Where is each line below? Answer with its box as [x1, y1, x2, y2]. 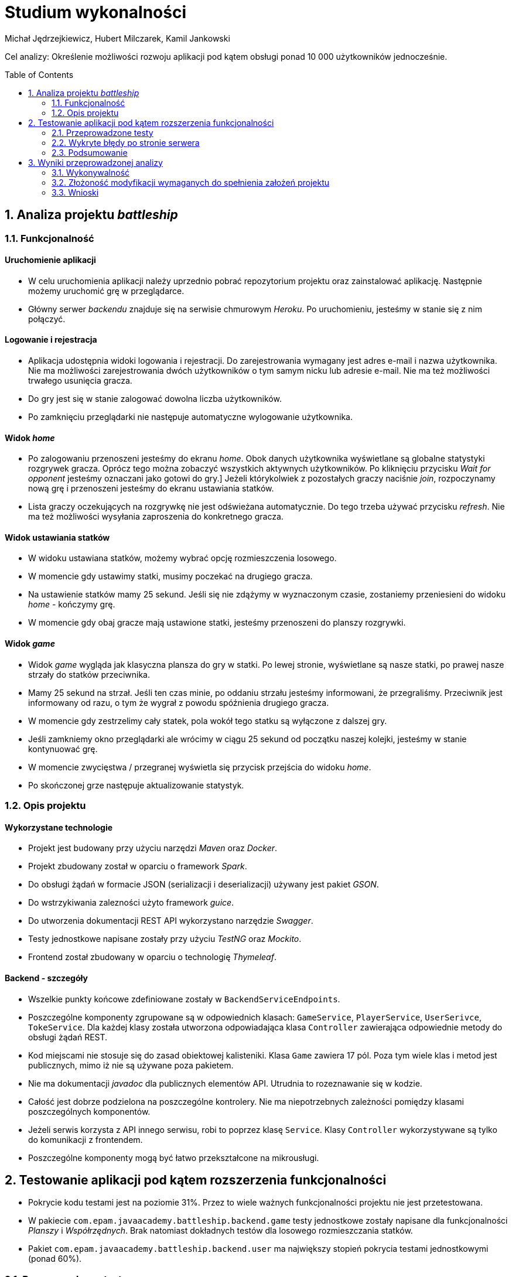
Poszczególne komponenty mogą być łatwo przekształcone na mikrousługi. [28, 1152, 319, 1163]
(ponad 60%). [28, 1254, 82, 1264]
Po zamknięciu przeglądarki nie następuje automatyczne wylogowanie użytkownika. [28, 412, 353, 422]
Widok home [5, 432, 55, 443]
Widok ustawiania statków [5, 532, 110, 542]
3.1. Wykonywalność [52, 167, 130, 177]
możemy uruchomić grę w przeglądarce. [28, 285, 185, 296]
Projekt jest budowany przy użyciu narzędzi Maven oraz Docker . [28, 843, 278, 853]
